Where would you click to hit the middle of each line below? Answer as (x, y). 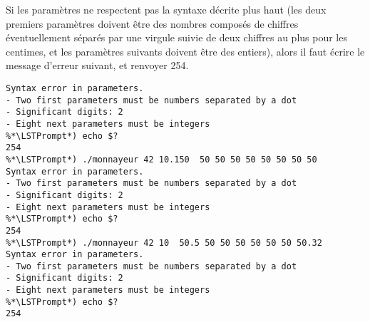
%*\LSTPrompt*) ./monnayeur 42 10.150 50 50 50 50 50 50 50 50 (161, 159)
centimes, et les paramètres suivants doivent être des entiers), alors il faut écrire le (185, 51)
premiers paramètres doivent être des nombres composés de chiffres (152, 23)
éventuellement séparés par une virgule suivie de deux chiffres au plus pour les (176, 37)
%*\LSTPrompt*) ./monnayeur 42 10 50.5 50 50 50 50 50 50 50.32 (164, 243)
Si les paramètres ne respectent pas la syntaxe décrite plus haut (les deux (166, 9)
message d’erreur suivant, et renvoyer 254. (97, 65)
